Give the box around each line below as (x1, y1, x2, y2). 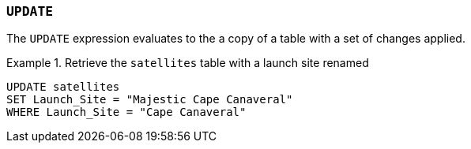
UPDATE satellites (6, 80, 120, 94)
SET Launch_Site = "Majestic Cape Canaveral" (6, 93, 293, 106)
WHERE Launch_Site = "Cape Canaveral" (6, 106, 247, 119)
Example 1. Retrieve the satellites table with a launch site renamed (6, 56, 369, 70)
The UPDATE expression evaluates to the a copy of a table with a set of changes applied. (6, 32, 465, 46)
